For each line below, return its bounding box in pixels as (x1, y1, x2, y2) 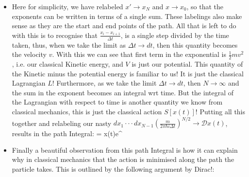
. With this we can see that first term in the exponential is (52, 49, 226, 59)
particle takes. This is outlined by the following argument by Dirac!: (12, 163, 215, 174)
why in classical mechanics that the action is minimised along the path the (12, 154, 234, 164)
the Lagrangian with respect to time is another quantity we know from (12, 97, 223, 107)
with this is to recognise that (12, 30, 98, 40)
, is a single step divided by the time (120, 30, 229, 40)
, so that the (186, 1, 223, 11)
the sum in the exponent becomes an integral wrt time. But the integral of (12, 87, 234, 97)
